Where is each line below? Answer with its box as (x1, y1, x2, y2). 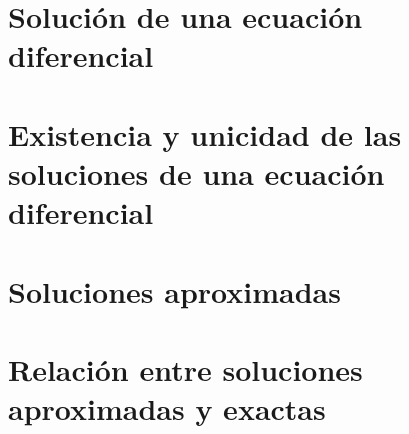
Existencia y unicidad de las (8, 113, 402, 154)
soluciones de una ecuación (8, 152, 385, 193)
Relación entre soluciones (8, 348, 363, 389)
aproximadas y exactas (8, 388, 326, 429)
